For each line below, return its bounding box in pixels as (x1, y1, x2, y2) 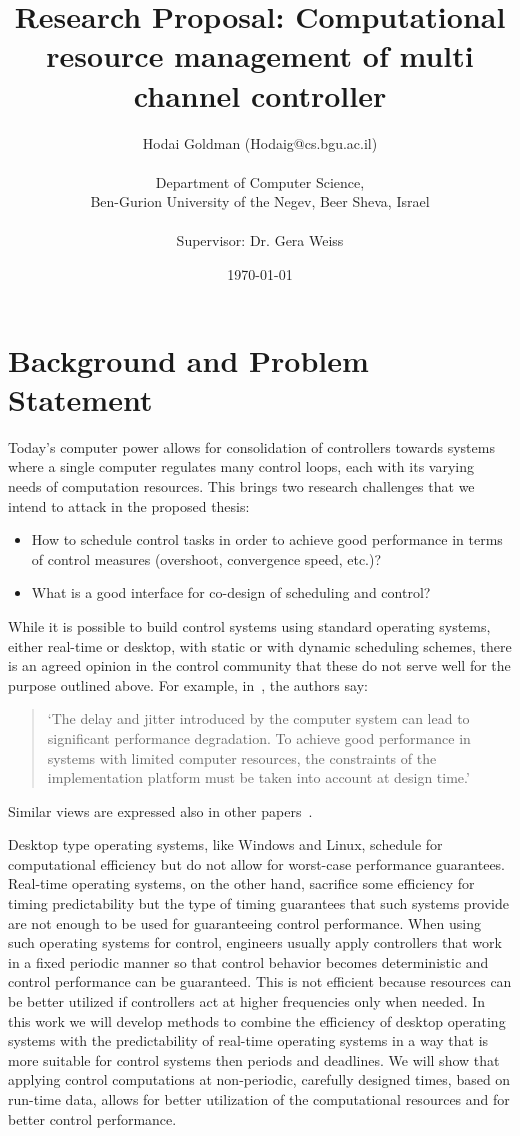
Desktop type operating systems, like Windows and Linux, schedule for (8, 834, 443, 855)
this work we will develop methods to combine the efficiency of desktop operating (8, 1010, 506, 1031)
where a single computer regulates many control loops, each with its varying (8, 456, 474, 477)
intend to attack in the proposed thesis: (8, 495, 250, 516)
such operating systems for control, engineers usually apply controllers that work (8, 932, 502, 953)
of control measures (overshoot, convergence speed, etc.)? (31, 548, 382, 569)
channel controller (133, 74, 387, 115)
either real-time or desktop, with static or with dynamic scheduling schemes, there (8, 635, 512, 656)
